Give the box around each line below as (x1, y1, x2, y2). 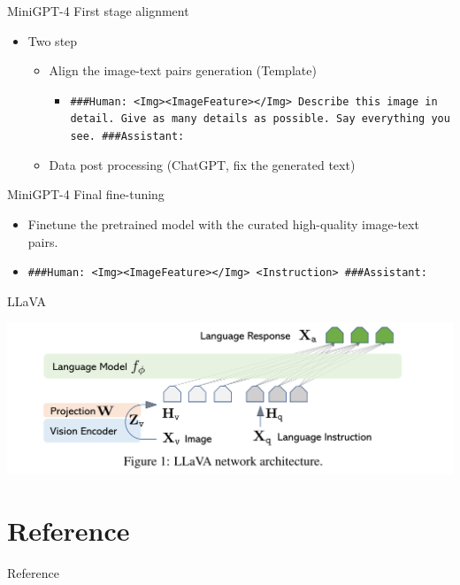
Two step (27, 31, 78, 50)
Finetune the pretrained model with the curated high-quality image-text (27, 214, 419, 233)
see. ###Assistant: (70, 130, 185, 143)
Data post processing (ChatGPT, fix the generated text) (49, 155, 356, 173)
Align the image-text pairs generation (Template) (49, 61, 317, 80)
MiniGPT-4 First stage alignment (7, 2, 189, 19)
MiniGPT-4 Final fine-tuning (7, 185, 165, 204)
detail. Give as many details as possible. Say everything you (70, 112, 450, 126)
